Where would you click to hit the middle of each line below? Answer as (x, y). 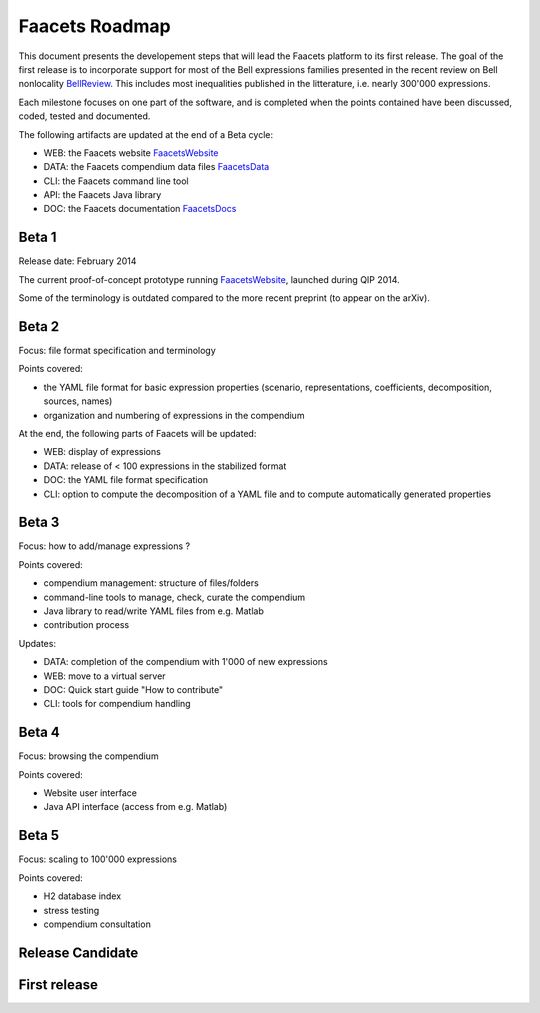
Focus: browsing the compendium (88, 756)
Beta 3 (39, 522)
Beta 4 (39, 732)
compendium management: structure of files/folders (151, 583)
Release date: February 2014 (77, 261)
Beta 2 (39, 326)
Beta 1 (37, 237)
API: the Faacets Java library (102, 195)
